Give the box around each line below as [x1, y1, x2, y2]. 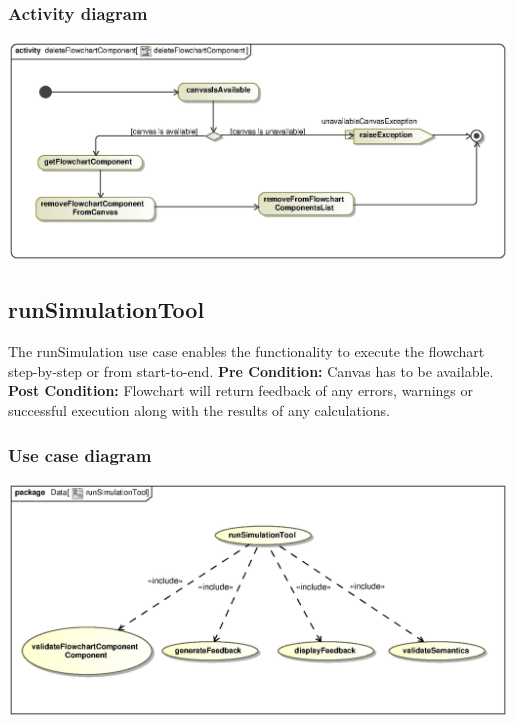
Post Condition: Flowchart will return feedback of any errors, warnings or [8, 380, 473, 401]
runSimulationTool [8, 294, 205, 325]
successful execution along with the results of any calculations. [8, 400, 390, 420]
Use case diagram [8, 442, 152, 467]
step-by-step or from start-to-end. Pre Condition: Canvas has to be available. [8, 360, 494, 381]
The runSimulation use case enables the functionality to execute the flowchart [8, 341, 485, 362]
